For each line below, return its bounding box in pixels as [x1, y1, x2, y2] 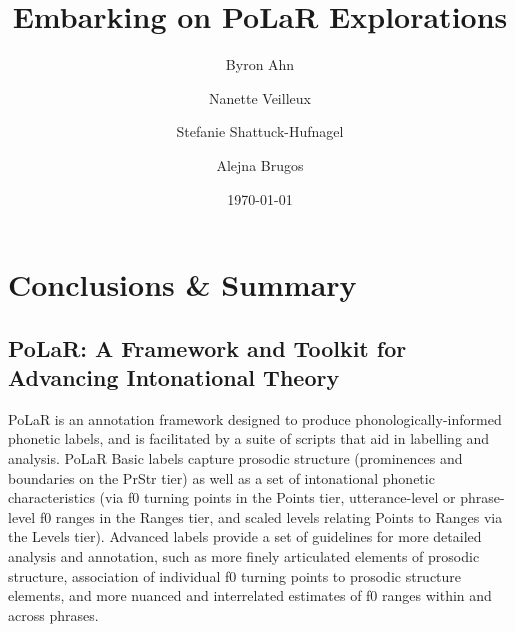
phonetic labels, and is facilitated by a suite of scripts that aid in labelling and [8, 428, 490, 449]
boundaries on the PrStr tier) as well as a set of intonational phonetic [8, 467, 435, 488]
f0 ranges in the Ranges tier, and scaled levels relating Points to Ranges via [39, 506, 503, 527]
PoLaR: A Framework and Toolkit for [8, 332, 407, 363]
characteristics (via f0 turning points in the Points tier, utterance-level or [8, 487, 456, 508]
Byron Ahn [225, 54, 295, 75]
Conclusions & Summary [8, 264, 357, 305]
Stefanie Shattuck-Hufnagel [176, 121, 344, 142]
